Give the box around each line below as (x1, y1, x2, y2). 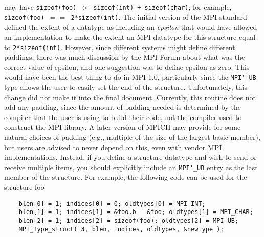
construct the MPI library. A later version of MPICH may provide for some (4, 122, 241, 132)
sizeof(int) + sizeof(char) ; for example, (93, 2, 232, 12)
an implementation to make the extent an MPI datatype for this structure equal (4, 31, 256, 42)
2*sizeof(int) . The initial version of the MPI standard (71, 11, 247, 22)
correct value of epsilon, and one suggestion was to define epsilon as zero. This (4, 61, 250, 72)
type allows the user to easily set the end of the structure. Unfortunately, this (4, 82, 248, 92)
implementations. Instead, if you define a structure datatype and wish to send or (4, 152, 257, 162)
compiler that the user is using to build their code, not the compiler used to (4, 111, 242, 122)
